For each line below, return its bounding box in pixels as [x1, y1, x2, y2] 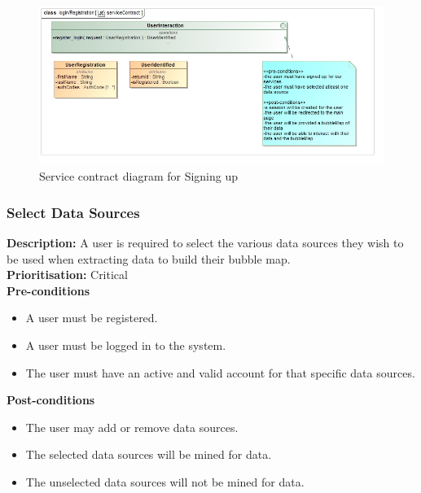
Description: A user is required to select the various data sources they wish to [7, 233, 404, 251]
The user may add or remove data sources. [25, 418, 239, 435]
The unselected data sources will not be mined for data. [25, 473, 305, 490]
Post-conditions [7, 391, 95, 408]
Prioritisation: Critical [7, 266, 128, 283]
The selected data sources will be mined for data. [25, 446, 272, 463]
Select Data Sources [7, 202, 140, 222]
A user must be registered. [25, 309, 158, 326]
